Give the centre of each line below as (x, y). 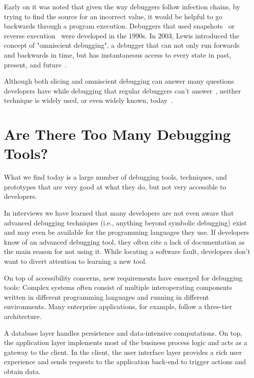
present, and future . (35, 64)
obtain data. (22, 371)
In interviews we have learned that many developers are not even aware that (119, 213)
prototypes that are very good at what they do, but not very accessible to (115, 186)
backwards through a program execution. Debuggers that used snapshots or (119, 26)
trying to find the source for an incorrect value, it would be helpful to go (113, 16)
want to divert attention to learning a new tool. (75, 261)
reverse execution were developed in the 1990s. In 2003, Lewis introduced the (122, 35)
